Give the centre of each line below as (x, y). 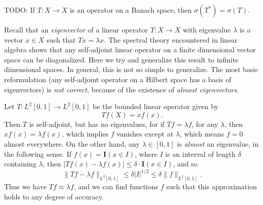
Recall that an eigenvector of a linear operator (76, 29)
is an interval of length (200, 153)
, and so (185, 164)
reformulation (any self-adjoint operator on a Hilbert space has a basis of (118, 79)
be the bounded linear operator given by (156, 106)
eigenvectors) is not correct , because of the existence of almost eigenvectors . (122, 89)
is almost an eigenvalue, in (218, 143)
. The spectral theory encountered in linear (171, 39)
